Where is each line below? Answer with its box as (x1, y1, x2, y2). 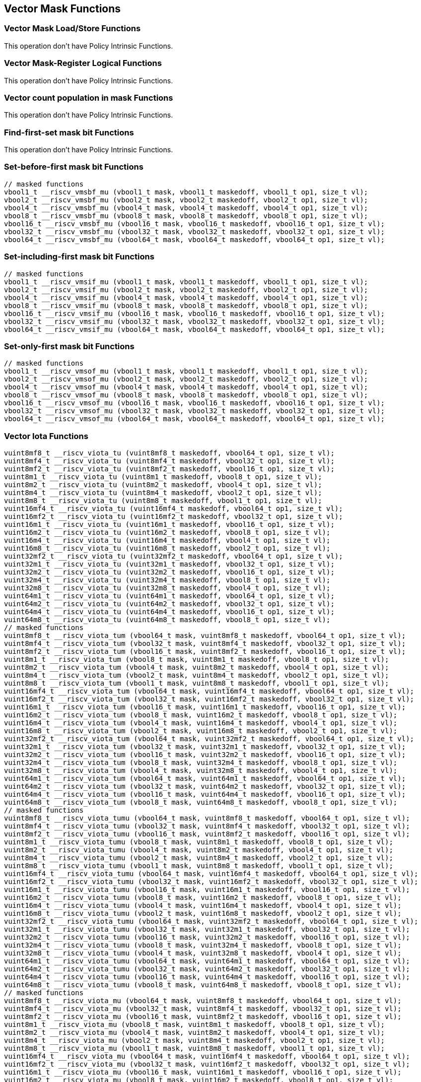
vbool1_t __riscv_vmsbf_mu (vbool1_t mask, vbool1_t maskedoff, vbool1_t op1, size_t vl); (4, 188, 368, 196)
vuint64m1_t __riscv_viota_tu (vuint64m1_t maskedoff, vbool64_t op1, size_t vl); (4, 592, 335, 600)
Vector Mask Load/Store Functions (4, 23, 141, 34)
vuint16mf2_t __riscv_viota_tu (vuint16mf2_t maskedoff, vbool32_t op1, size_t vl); (4, 512, 343, 521)
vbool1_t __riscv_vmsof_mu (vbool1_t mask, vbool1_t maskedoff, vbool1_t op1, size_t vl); (4, 367, 368, 376)
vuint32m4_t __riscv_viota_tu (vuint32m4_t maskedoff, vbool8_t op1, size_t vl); (4, 576, 331, 584)
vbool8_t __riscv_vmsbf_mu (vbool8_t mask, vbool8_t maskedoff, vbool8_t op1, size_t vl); (4, 211, 368, 220)
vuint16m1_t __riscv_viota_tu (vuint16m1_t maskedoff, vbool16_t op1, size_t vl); (4, 520, 335, 529)
